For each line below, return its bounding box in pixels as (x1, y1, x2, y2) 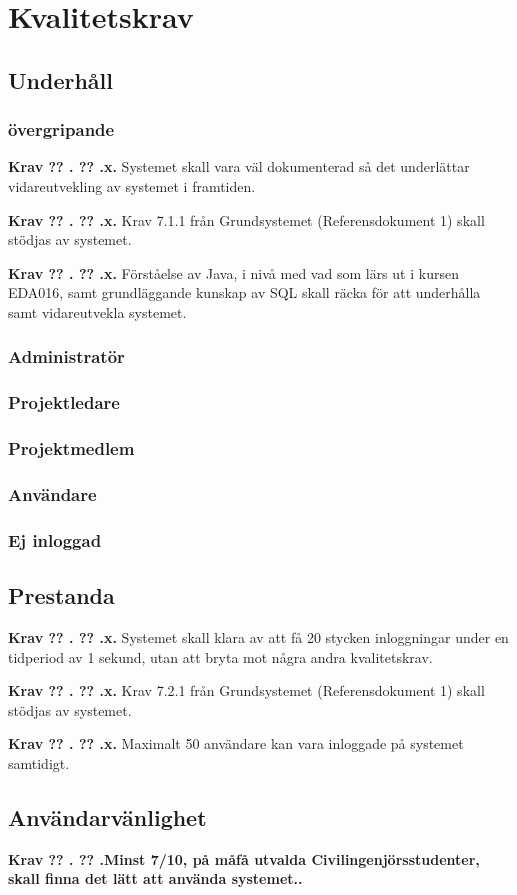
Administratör (8, 344, 125, 369)
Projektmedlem (8, 436, 135, 461)
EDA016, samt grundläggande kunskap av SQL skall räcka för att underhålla (8, 282, 481, 303)
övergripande (8, 117, 115, 142)
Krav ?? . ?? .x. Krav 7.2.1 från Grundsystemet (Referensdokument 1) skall (8, 680, 485, 701)
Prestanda (8, 580, 115, 611)
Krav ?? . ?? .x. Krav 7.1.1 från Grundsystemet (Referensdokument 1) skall (8, 209, 485, 230)
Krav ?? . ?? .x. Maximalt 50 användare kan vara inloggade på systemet (8, 733, 464, 754)
